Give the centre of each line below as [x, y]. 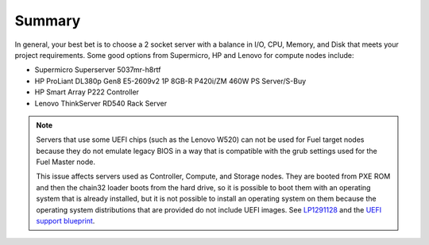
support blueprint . [66, 221]
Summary [48, 21]
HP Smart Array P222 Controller [87, 92]
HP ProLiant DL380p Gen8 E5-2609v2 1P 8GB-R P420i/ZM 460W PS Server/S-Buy [170, 81]
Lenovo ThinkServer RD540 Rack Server [100, 103]
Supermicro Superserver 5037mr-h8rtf [98, 70]
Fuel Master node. [66, 162]
